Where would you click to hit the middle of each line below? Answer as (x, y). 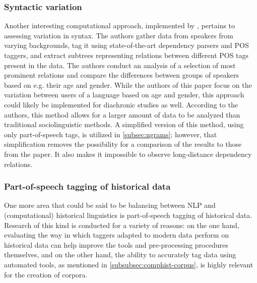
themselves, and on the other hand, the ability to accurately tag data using (120, 254)
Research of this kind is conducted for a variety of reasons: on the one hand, (122, 225)
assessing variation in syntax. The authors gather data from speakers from (119, 35)
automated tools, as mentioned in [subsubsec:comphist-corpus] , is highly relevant (129, 264)
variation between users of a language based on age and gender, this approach (124, 95)
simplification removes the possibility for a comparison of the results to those (123, 144)
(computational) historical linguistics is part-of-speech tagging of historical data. (128, 215)
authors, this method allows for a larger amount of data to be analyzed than (122, 114)
